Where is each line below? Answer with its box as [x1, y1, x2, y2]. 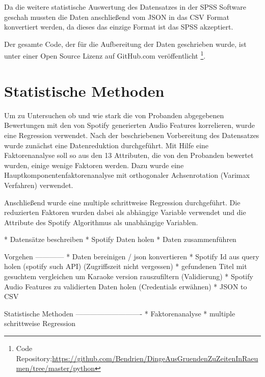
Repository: [16, 353, 52, 363]
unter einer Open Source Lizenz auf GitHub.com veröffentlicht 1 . [4, 49, 206, 61]
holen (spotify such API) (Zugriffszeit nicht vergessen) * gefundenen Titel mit [4, 261, 247, 272]
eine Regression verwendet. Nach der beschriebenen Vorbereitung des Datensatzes [4, 129, 259, 140]
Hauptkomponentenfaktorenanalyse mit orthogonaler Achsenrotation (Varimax [4, 170, 250, 180]
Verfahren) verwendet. [4, 179, 73, 190]
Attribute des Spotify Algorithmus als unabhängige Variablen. [4, 217, 198, 227]
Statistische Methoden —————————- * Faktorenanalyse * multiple [4, 308, 235, 318]
